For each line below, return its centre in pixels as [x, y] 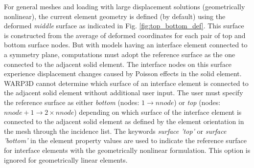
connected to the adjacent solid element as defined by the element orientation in [124, 121]
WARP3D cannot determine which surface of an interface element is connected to [126, 83]
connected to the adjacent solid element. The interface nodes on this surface [118, 64]
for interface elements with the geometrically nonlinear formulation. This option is [127, 150]
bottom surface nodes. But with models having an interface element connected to [126, 45]
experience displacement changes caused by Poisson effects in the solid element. [123, 73]
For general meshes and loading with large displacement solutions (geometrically [125, 6]
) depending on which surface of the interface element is [158, 112]
